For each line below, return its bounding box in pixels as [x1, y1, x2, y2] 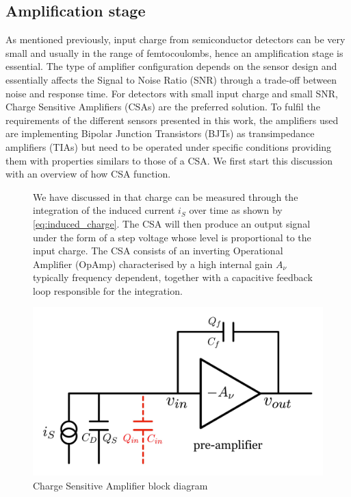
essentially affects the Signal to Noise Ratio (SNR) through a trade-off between [5, 72, 337, 86]
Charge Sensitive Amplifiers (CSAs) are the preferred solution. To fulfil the [5, 99, 320, 114]
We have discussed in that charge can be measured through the [33, 189, 298, 204]
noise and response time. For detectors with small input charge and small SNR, [5, 86, 338, 100]
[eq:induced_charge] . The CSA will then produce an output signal [33, 216, 311, 230]
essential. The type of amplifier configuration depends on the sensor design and [5, 59, 337, 73]
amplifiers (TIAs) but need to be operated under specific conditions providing [5, 139, 332, 154]
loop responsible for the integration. [33, 283, 183, 298]
